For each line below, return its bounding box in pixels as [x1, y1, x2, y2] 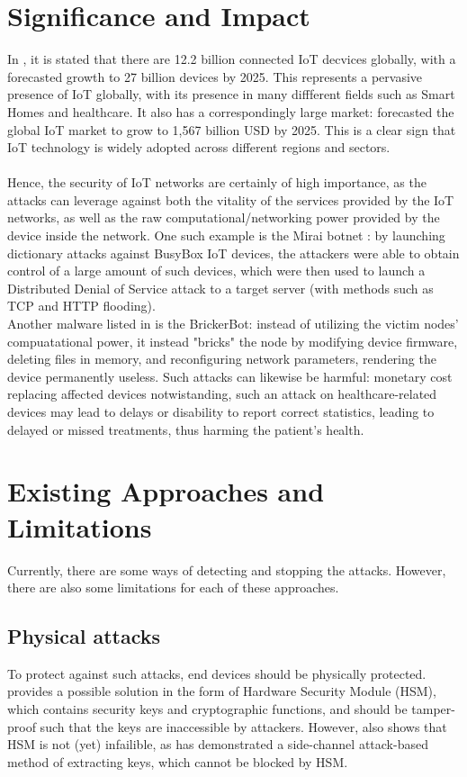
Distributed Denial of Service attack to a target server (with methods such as [7, 278, 434, 297]
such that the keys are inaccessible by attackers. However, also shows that [40, 717, 447, 736]
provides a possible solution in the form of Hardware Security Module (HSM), [7, 682, 436, 700]
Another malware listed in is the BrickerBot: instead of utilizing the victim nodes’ [7, 314, 459, 333]
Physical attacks [7, 622, 161, 650]
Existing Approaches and [7, 473, 325, 510]
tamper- [411, 700, 455, 718]
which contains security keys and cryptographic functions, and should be [7, 700, 408, 718]
